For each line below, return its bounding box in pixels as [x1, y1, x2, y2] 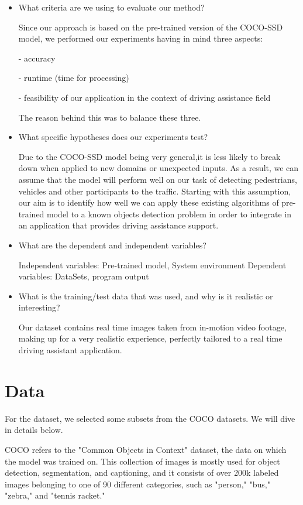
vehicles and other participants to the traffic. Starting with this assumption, [18, 185, 291, 197]
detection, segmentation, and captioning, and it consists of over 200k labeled [5, 466, 279, 479]
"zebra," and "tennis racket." [5, 489, 105, 501]
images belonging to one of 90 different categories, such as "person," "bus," [5, 477, 270, 490]
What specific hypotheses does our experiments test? [18, 131, 208, 143]
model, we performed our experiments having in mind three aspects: [18, 32, 263, 45]
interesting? [18, 301, 60, 313]
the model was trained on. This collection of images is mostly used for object [5, 455, 280, 467]
